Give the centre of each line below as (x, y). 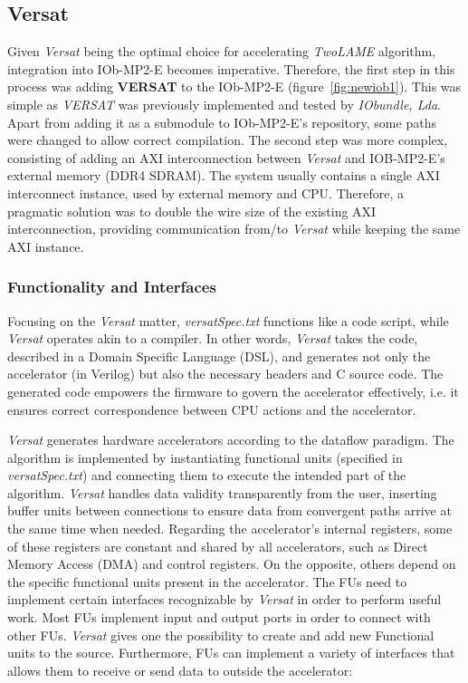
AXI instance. (46, 246)
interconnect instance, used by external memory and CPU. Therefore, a (206, 192)
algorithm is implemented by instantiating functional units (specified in (205, 457)
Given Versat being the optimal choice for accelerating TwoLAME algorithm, (222, 51)
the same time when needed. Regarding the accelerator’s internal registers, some (230, 529)
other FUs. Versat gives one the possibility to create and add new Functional (221, 635)
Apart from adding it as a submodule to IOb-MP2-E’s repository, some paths (222, 122)
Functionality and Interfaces (112, 287)
